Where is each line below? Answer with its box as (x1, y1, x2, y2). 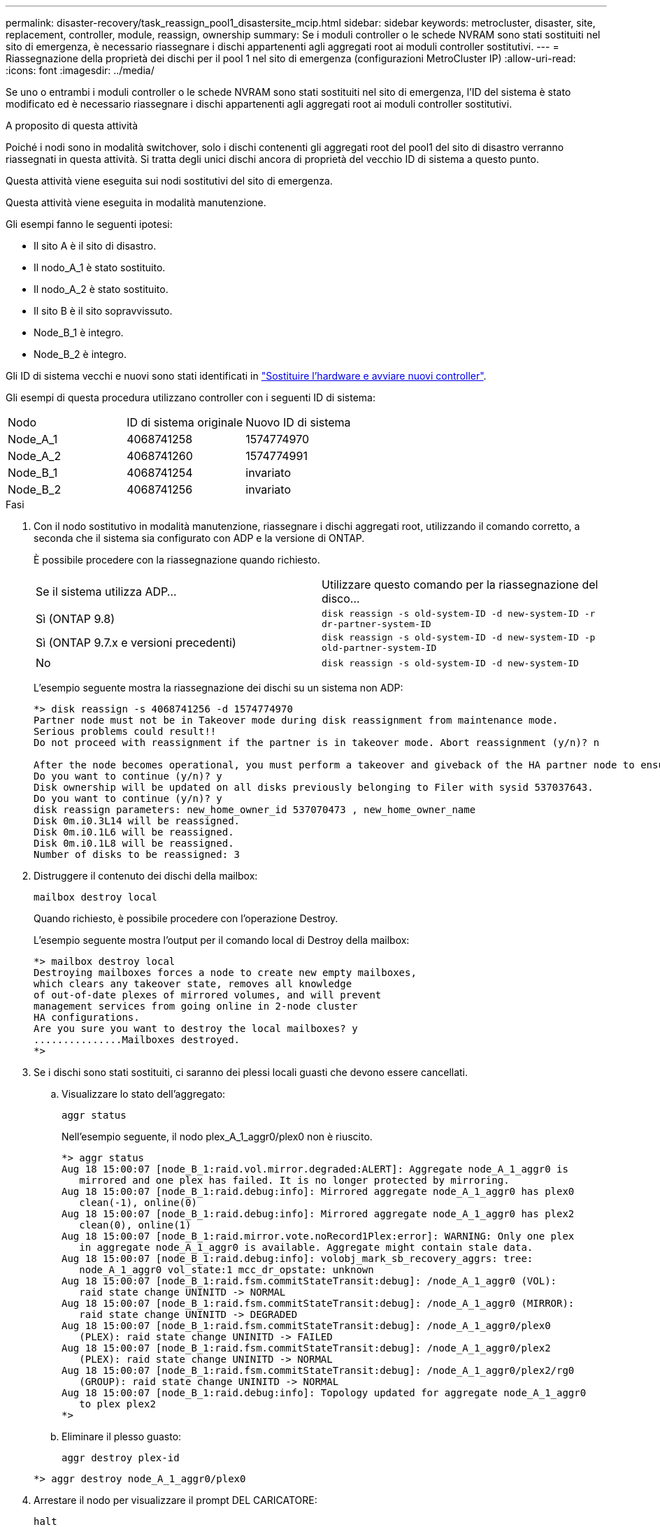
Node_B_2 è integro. (34, 348, 127, 360)
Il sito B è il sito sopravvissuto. (34, 305, 173, 317)
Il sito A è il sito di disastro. (34, 240, 157, 252)
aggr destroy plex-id (62, 1452, 180, 1463)
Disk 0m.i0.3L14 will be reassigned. (34, 815, 241, 826)
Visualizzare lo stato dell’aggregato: (62, 1088, 226, 1100)
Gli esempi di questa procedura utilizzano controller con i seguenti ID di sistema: (6, 392, 375, 403)
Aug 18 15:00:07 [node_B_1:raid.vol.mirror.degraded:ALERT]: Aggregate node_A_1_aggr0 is (62, 1163, 568, 1175)
